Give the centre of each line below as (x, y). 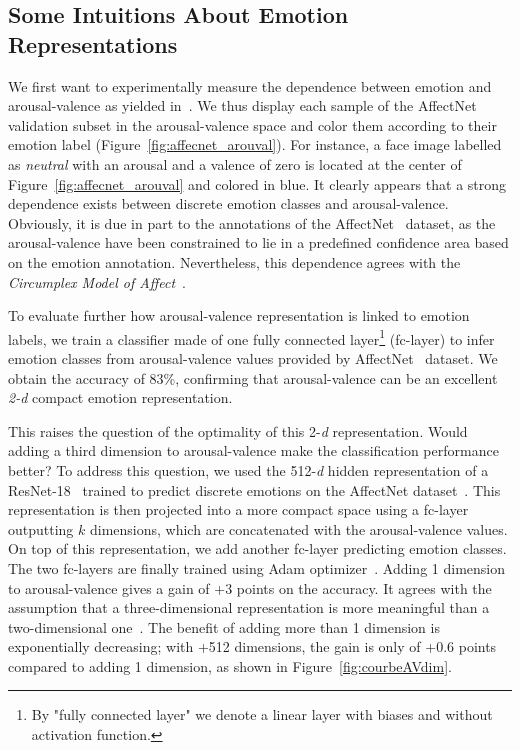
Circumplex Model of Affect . (97, 281)
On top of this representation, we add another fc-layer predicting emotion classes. (257, 548)
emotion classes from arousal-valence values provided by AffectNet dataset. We (253, 357)
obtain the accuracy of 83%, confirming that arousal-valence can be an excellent (253, 377)
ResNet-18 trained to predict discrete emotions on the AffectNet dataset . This (254, 489)
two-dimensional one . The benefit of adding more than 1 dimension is (224, 626)
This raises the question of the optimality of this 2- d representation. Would (238, 430)
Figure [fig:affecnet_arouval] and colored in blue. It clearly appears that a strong (257, 183)
